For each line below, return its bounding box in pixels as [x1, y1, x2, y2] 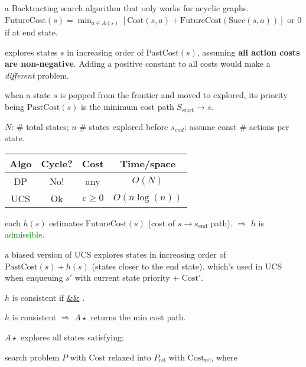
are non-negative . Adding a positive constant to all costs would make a [5, 57, 271, 70]
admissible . [5, 228, 45, 241]
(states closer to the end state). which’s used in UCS [92, 259, 282, 272]
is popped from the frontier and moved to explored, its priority [60, 89, 288, 101]
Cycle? [41, 156, 73, 170]
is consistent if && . [12, 291, 85, 303]
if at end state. [5, 26, 58, 38]
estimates [49, 216, 83, 229]
